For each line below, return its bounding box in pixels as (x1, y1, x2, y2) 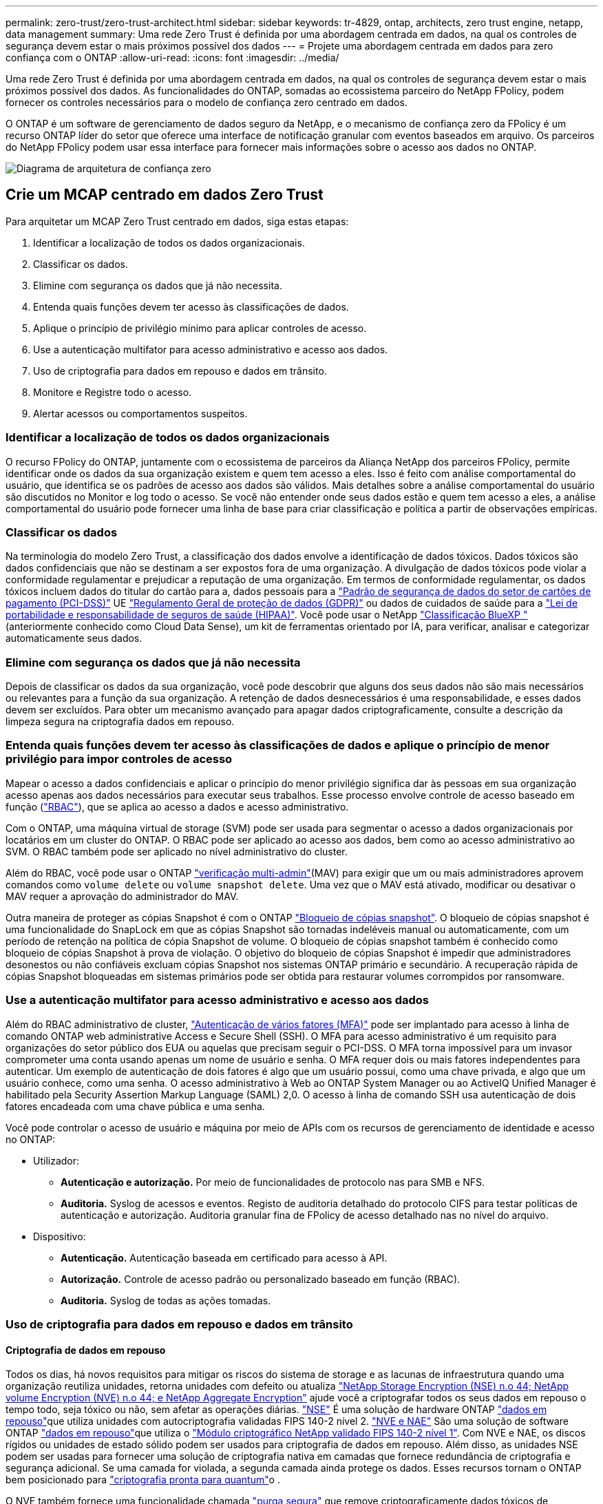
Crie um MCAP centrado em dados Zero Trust (6, 186, 324, 204)
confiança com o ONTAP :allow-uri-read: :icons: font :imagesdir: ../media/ (6, 52, 339, 63)
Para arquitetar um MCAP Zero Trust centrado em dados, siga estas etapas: (6, 215, 349, 227)
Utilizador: (33, 1154, 80, 1167)
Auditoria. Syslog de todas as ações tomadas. (61, 1294, 271, 1306)
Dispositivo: (33, 1230, 86, 1242)
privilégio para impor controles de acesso (6, 752, 233, 766)
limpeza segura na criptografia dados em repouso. (6, 716, 235, 728)
